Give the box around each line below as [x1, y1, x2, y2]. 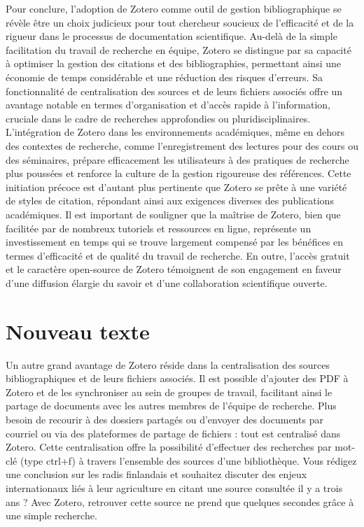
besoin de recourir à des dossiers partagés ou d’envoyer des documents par [6, 412, 323, 426]
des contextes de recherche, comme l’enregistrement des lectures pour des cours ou [6, 138, 358, 153]
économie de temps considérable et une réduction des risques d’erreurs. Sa [6, 69, 323, 84]
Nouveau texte [6, 316, 150, 345]
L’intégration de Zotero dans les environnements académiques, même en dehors [6, 125, 345, 139]
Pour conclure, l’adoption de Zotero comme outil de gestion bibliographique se [6, 1, 342, 15]
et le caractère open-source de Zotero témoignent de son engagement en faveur [6, 262, 342, 276]
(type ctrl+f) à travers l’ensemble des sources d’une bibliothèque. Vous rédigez [20, 453, 357, 468]
